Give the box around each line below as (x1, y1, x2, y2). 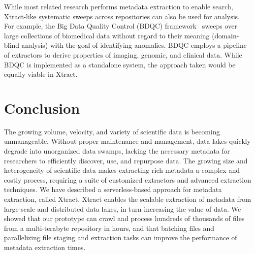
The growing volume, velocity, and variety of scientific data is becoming (4, 126, 220, 136)
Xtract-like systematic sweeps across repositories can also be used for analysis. (4, 11, 240, 21)
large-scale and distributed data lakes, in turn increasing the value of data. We (4, 203, 241, 214)
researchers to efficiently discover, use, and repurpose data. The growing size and (4, 155, 248, 165)
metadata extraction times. (4, 242, 86, 252)
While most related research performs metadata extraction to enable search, (4, 1, 233, 11)
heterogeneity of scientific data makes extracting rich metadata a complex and (4, 165, 240, 175)
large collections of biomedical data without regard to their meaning (4, 30, 210, 40)
